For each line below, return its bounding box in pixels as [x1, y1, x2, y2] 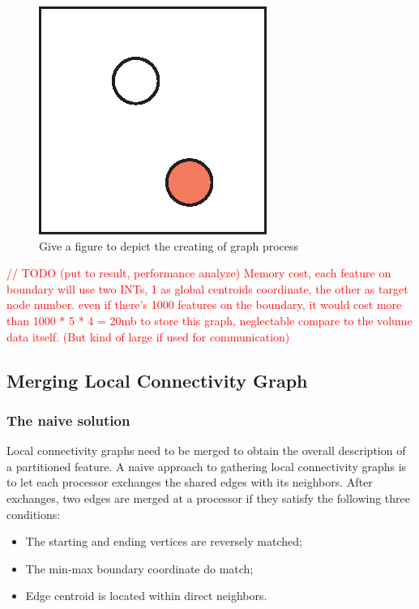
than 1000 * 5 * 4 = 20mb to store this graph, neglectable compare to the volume [6, 311, 413, 328]
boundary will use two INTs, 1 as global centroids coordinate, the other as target [6, 280, 408, 297]
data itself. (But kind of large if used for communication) [6, 328, 290, 345]
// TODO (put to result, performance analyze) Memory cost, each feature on [6, 264, 391, 281]
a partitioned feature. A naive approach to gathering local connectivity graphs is [6, 457, 407, 474]
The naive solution [6, 410, 130, 430]
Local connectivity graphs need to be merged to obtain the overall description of [6, 442, 406, 459]
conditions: [6, 505, 61, 522]
